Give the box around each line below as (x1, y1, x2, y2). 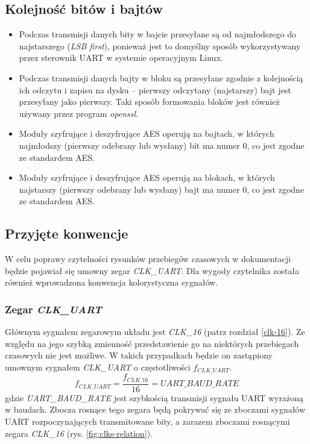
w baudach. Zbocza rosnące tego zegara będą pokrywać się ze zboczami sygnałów (5, 403, 306, 416)
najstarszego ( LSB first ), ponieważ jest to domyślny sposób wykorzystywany (19, 39, 301, 52)
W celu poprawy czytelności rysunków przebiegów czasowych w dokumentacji (5, 252, 291, 265)
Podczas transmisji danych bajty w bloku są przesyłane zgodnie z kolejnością (19, 71, 303, 84)
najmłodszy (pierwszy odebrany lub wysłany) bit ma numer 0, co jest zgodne (19, 139, 305, 151)
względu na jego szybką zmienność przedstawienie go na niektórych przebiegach (5, 337, 299, 349)
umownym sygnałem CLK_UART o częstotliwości (5, 360, 191, 373)
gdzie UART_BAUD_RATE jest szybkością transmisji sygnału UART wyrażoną (5, 391, 303, 404)
